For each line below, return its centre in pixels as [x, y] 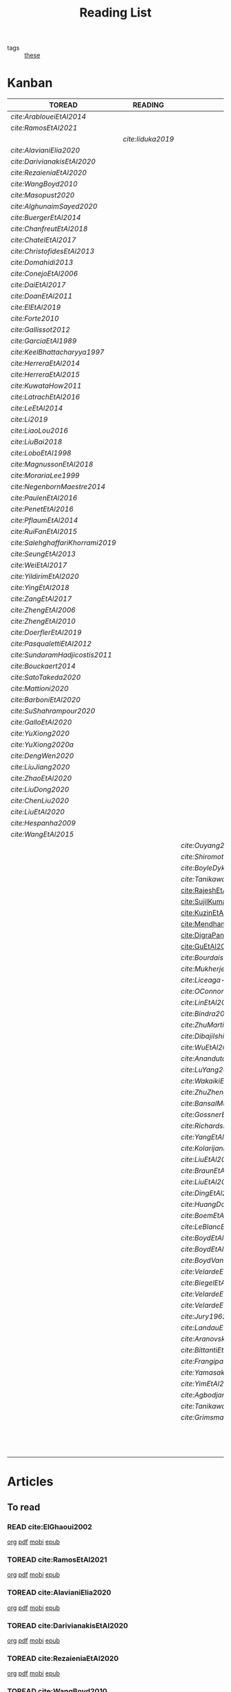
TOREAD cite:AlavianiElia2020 [59, 1593]
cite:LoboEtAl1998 [41, 453]
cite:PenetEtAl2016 [42, 509]
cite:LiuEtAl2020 [38, 812]
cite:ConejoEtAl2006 [44, 274]
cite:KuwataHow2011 [46, 386]
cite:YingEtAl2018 [40, 588]
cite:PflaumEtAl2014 [44, 520]
